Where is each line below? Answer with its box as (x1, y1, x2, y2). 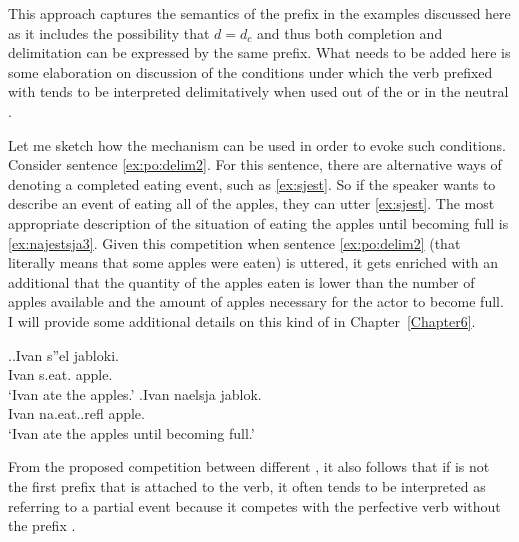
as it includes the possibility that (8, 22, 210, 43)
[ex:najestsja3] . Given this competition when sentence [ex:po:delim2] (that (8, 232, 461, 253)
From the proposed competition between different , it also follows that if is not (8, 456, 490, 477)
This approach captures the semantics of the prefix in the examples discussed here (8, 3, 511, 23)
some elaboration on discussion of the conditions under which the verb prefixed (8, 61, 493, 82)
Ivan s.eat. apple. (8, 364, 113, 385)
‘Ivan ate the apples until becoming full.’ (8, 422, 255, 443)
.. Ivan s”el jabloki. (8, 344, 119, 365)
